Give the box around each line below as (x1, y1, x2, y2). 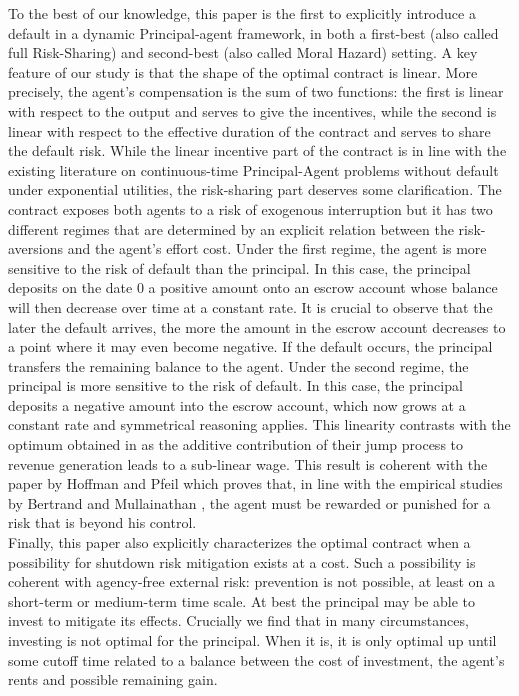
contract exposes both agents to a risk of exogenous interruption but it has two (8, 198, 493, 219)
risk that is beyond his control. (8, 512, 197, 533)
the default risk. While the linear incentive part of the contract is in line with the (8, 140, 507, 161)
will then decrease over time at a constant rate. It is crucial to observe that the (8, 296, 493, 317)
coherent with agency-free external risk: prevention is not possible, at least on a (8, 571, 496, 592)
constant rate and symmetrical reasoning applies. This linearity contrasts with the (8, 414, 511, 435)
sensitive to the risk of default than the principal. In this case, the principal (8, 257, 471, 278)
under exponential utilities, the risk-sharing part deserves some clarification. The (8, 179, 502, 200)
